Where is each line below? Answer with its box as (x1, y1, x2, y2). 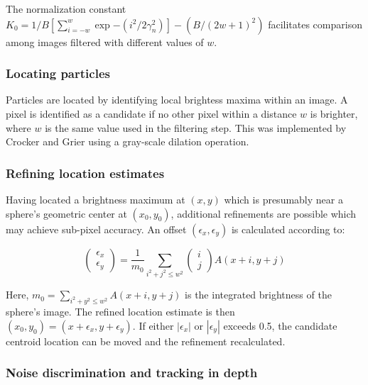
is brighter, (310, 106, 358, 121)
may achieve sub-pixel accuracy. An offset (6, 221, 187, 236)
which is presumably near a (224, 192, 343, 206)
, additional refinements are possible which (171, 206, 357, 221)
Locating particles (6, 65, 110, 82)
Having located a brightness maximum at (6, 192, 185, 206)
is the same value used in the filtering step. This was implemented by (45, 120, 347, 135)
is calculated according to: (231, 221, 345, 236)
